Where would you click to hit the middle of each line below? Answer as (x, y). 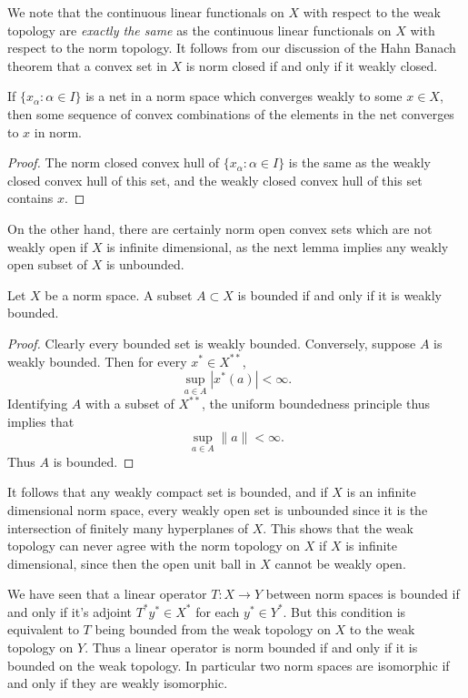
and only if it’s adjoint (70, 611)
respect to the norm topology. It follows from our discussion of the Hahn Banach (232, 48)
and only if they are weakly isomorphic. (118, 683)
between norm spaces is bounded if (363, 594)
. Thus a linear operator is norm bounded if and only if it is (251, 647)
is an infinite (381, 492)
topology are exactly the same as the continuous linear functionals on (199, 30)
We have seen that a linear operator (107, 594)
